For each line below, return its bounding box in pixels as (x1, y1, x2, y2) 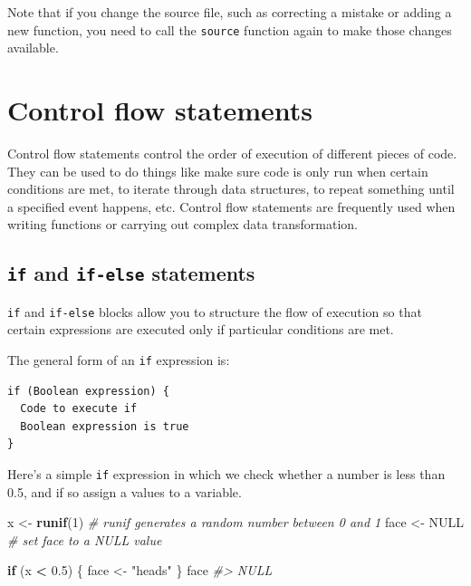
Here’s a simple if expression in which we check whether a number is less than (7, 465, 446, 483)
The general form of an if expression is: (7, 350, 230, 369)
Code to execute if (20, 402, 138, 416)
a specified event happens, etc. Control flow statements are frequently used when (7, 197, 456, 216)
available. (7, 38, 59, 57)
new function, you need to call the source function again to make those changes (7, 20, 452, 39)
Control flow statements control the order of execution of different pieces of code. (7, 143, 457, 162)
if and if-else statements (7, 259, 255, 287)
